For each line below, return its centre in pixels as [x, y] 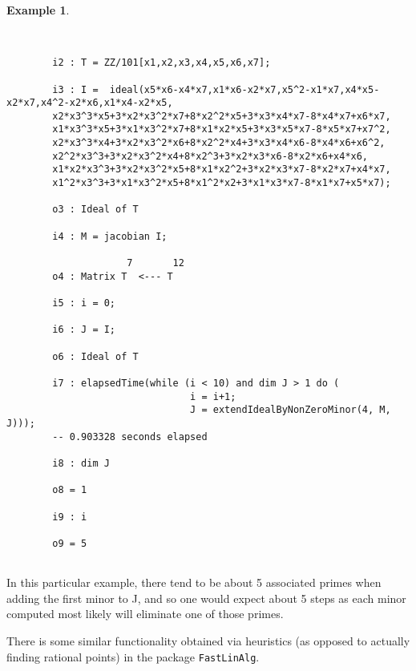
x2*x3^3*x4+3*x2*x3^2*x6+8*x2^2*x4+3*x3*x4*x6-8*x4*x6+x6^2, [219, 143]
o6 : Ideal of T [95, 356]
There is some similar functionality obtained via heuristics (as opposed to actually [208, 640]
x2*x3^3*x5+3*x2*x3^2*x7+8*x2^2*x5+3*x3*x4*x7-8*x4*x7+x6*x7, [222, 116]
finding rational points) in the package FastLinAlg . [133, 656]
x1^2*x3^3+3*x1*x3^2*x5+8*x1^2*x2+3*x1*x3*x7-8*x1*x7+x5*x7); [222, 183]
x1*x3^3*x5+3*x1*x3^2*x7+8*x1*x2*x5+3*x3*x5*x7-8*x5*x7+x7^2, [222, 129]
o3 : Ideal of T [95, 210]
